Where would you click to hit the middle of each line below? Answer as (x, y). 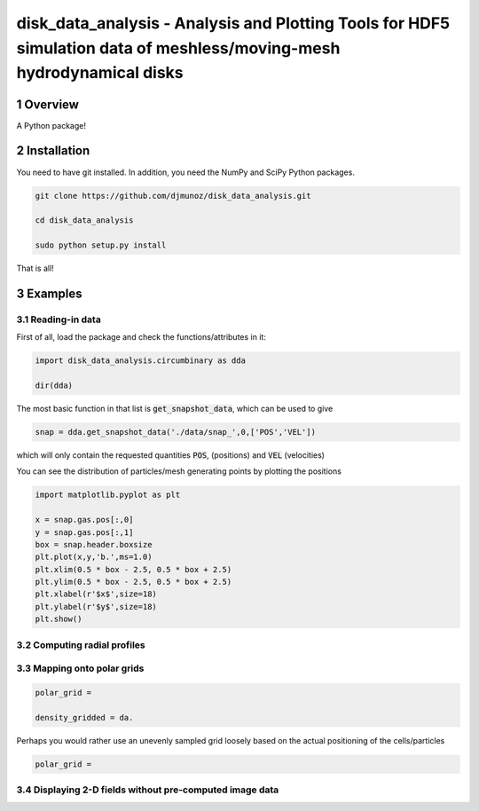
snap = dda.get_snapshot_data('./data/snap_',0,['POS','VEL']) (176, 432)
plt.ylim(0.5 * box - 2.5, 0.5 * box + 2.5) (133, 582)
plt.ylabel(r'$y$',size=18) (96, 606)
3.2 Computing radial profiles (81, 645)
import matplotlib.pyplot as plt (108, 495)
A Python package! (51, 125)
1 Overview (48, 104)
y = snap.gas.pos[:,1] (84, 532)
